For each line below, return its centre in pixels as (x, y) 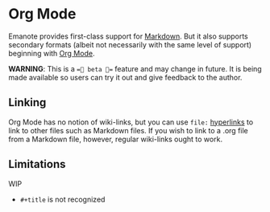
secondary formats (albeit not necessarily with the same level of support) (130, 44)
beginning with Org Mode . (52, 53)
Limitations (37, 164)
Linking (27, 102)
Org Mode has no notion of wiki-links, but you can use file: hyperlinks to (131, 122)
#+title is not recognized (62, 199)
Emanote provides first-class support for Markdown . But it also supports (128, 36)
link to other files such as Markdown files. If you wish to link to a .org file (128, 130)
